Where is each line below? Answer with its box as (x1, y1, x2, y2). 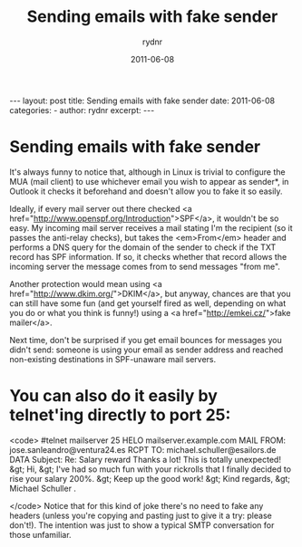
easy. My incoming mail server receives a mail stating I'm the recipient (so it (9, 222, 293, 233)
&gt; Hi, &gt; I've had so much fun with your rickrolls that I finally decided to (9, 464, 292, 475)
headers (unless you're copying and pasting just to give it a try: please (9, 510, 272, 521)
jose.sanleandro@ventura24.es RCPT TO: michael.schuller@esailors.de (9, 444, 277, 455)
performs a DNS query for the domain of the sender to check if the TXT (9, 242, 277, 253)
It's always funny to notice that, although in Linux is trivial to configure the (9, 166, 286, 178)
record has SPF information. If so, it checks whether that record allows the (9, 251, 287, 262)
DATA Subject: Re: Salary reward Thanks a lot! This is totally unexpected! (9, 454, 281, 465)
